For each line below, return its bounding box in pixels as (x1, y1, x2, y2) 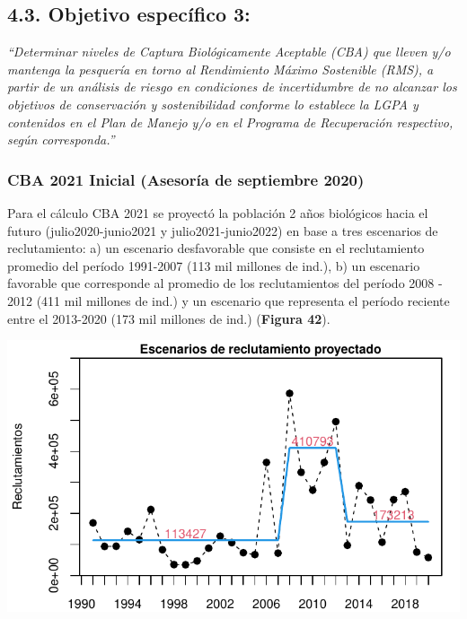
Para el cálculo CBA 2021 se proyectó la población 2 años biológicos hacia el (7, 203, 428, 222)
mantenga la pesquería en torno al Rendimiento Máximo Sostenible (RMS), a (7, 59, 434, 78)
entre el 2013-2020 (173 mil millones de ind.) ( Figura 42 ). (7, 309, 330, 327)
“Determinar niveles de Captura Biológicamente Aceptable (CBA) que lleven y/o (7, 42, 451, 61)
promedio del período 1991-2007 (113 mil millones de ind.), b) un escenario (7, 256, 420, 275)
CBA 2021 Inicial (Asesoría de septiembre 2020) (7, 168, 365, 190)
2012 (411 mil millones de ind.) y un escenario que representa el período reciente (7, 291, 450, 309)
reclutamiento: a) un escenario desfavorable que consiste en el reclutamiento (7, 239, 425, 257)
